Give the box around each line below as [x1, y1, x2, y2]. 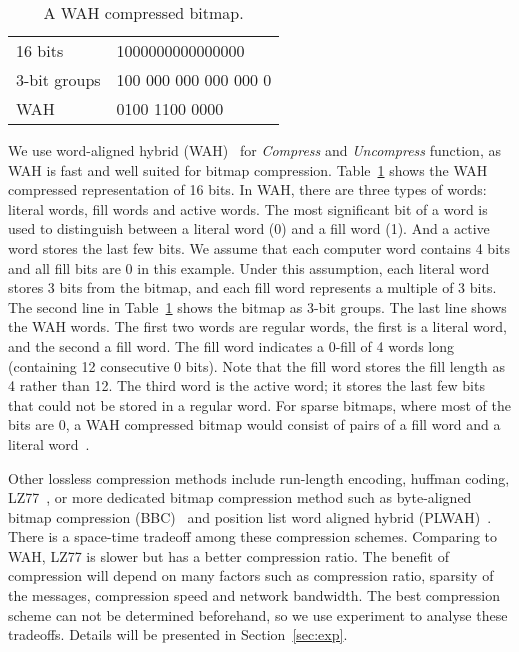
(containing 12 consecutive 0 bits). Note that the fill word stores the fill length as [8, 355, 506, 376]
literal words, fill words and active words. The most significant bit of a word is [8, 198, 488, 219]
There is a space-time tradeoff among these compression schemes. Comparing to [8, 526, 498, 547]
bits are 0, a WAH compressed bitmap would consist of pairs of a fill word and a [8, 414, 501, 435]
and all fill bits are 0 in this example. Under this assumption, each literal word [8, 257, 490, 278]
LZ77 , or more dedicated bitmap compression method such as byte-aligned [8, 487, 472, 508]
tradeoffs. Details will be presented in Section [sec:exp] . [8, 624, 348, 645]
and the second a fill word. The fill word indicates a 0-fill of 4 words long [8, 335, 455, 356]
